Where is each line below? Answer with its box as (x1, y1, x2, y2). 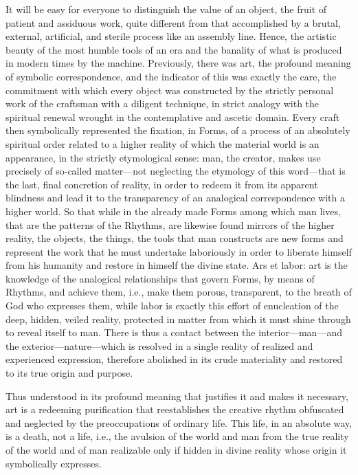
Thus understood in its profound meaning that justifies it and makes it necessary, (5, 388, 348, 403)
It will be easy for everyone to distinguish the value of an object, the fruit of (5, 2, 327, 16)
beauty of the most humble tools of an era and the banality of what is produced (5, 42, 342, 56)
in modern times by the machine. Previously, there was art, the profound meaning (5, 56, 351, 70)
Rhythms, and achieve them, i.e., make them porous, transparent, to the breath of (5, 285, 352, 299)
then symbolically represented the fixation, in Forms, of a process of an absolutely (5, 123, 350, 137)
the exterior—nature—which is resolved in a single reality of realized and (5, 338, 313, 353)
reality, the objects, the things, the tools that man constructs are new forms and (5, 231, 344, 245)
